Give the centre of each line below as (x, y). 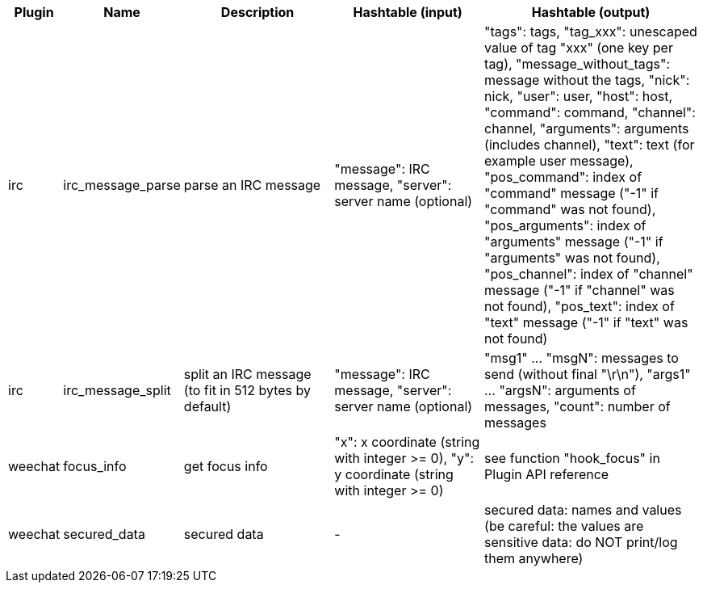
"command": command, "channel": (590, 112)
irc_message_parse (122, 185)
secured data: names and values (583, 510)
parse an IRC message (252, 185)
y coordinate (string (394, 474)
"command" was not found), (570, 209)
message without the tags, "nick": (587, 80)
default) (207, 406)
